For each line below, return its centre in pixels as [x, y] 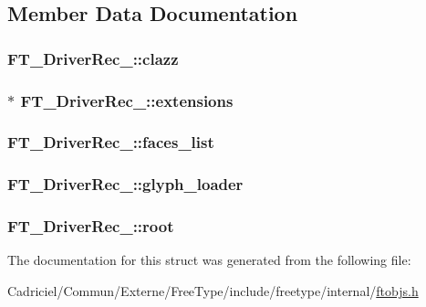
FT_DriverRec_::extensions [127, 100]
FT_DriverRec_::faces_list [111, 142]
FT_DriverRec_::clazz [93, 58]
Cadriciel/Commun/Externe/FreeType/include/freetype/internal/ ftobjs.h [213, 290]
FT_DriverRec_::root [91, 226]
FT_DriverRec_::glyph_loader [125, 184]
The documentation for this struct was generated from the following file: [209, 260]
